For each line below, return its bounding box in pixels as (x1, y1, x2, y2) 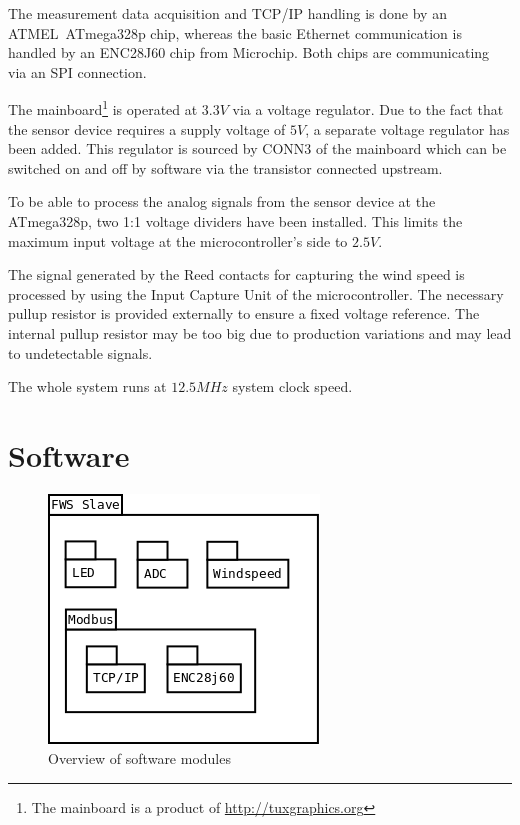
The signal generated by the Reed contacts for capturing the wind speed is (8, 264, 465, 285)
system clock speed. (232, 376, 353, 397)
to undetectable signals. (8, 342, 153, 363)
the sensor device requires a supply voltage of (8, 118, 286, 139)
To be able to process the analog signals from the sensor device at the (8, 191, 436, 212)
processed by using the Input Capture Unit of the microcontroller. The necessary (8, 283, 504, 304)
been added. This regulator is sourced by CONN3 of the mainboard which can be (8, 138, 507, 159)
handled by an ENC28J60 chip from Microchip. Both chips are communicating (8, 42, 490, 63)
